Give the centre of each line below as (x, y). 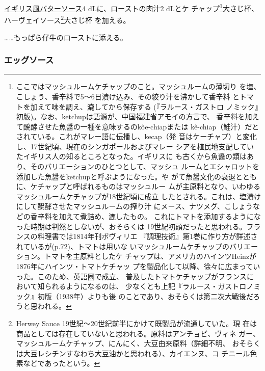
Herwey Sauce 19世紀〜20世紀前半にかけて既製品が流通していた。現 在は (136, 323)
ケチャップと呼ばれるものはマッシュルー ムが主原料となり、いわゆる (145, 186)
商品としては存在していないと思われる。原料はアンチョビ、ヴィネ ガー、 (138, 333)
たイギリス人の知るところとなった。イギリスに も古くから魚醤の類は (131, 156)
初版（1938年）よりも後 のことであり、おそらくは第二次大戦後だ (145, 296)
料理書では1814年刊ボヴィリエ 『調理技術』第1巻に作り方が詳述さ (148, 236)
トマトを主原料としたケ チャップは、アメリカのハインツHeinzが (150, 256)
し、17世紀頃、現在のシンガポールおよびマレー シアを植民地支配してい (135, 146)
